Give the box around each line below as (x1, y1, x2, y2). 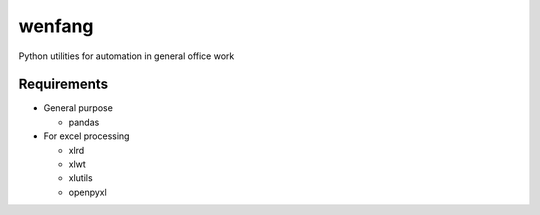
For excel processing (43, 130, 130, 142)
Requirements (18, 76, 109, 93)
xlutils (68, 172, 94, 184)
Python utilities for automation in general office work (18, 50, 235, 62)
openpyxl (68, 186, 107, 198)
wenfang (18, 15, 94, 37)
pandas (68, 116, 100, 128)
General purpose (43, 102, 114, 114)
